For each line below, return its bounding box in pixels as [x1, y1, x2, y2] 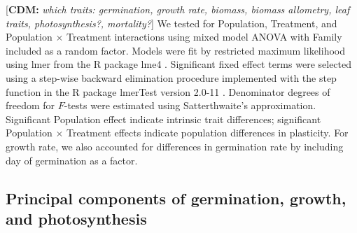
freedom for [6, 98, 55, 113]
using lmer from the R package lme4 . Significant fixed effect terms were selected [6, 57, 352, 71]
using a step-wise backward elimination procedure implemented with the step [6, 70, 337, 85]
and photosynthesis [6, 207, 147, 229]
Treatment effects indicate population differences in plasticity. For [66, 125, 349, 140]
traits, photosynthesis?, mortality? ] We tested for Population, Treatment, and [6, 15, 337, 30]
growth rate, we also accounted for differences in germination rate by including [6, 139, 344, 153]
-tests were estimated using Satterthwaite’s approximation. [64, 98, 316, 113]
